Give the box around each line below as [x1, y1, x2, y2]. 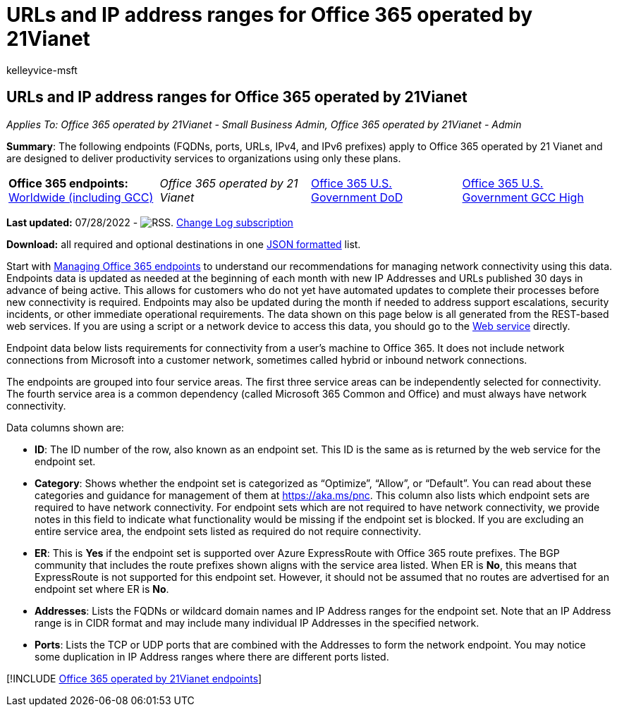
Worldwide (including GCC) [8, 190, 154, 204]
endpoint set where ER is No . [35, 582, 169, 595]
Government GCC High [462, 190, 584, 204]
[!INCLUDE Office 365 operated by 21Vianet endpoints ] [6, 672, 262, 685]
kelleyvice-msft [6, 63, 78, 76]
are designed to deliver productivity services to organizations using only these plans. [6, 152, 401, 164]
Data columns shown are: [6, 421, 124, 434]
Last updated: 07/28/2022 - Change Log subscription [6, 216, 293, 228]
